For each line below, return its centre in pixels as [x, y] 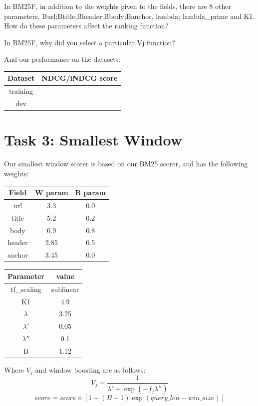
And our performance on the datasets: [62, 59]
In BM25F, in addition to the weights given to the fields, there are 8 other [118, 6]
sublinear [65, 289]
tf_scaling [26, 289]
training [21, 91]
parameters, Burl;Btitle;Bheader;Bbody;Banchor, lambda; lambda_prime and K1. [129, 16]
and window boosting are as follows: [90, 370]
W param [51, 193]
